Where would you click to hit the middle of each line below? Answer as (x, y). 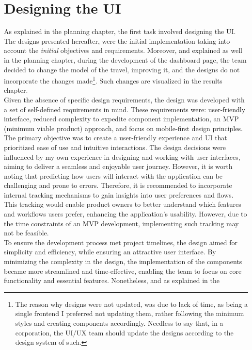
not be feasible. (26, 233)
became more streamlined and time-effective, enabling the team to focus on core (123, 271)
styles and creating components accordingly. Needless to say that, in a (119, 323)
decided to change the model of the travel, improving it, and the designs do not (122, 69)
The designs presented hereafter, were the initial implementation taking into (117, 41)
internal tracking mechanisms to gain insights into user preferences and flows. (119, 194)
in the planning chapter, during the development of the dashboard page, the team (125, 59)
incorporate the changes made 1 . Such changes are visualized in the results (113, 80)
